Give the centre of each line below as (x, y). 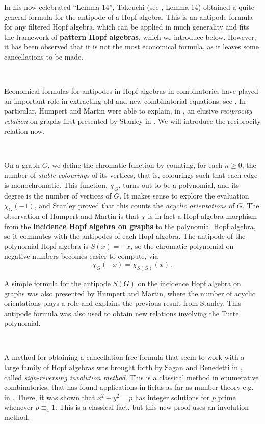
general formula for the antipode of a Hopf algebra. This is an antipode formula (129, 17)
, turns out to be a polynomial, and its (179, 185)
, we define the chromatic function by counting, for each (135, 165)
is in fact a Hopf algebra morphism (203, 216)
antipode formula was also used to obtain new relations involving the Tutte (122, 313)
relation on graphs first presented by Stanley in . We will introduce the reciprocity (132, 120)
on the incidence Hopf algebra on (189, 283)
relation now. (24, 131)
